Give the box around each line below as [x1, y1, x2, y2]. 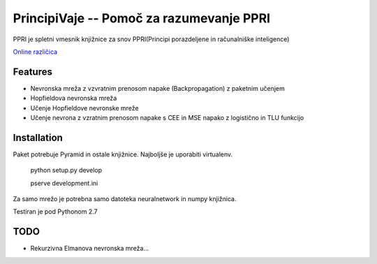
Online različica [13, 47, 58, 56]
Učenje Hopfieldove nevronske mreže [30, 103, 139, 112]
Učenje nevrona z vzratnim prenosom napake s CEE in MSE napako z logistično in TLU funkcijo [30, 114, 304, 122]
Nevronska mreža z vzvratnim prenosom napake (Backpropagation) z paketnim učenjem [30, 84, 286, 92]
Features [13, 66, 52, 78]
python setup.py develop [30, 166, 103, 175]
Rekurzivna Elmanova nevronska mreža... [30, 244, 149, 253]
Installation [13, 131, 63, 143]
